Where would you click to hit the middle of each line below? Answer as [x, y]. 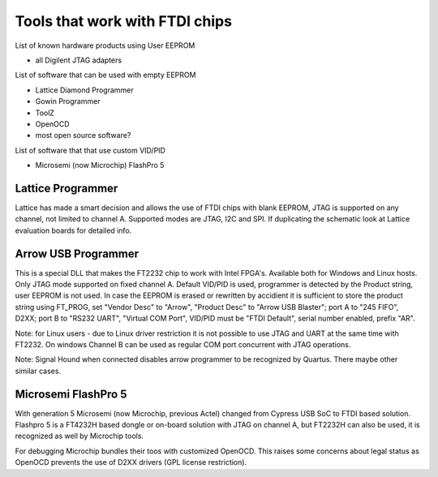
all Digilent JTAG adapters [78, 60]
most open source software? [83, 135]
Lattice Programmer [67, 188]
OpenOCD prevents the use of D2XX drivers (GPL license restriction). [131, 462]
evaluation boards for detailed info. [73, 230]
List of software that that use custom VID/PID [90, 150]
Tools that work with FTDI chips [124, 21]
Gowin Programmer [68, 101]
